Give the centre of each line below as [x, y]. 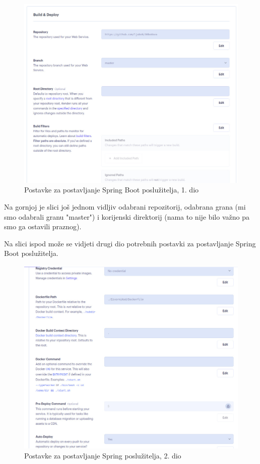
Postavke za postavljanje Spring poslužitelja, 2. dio [103, 455]
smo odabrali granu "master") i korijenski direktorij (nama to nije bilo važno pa [127, 216]
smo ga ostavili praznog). [43, 226]
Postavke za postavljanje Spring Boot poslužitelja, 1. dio [112, 190]
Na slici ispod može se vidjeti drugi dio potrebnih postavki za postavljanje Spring [130, 243]
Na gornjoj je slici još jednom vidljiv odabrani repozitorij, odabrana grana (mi [125, 207]
